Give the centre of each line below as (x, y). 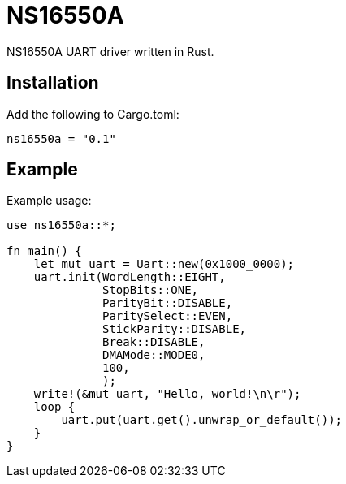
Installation (53, 83)
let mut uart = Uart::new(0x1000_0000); (164, 264)
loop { (54, 407)
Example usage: (49, 201)
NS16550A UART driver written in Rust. (110, 51)
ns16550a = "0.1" (61, 138)
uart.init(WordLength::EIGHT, (130, 277)
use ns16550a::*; (61, 225)
